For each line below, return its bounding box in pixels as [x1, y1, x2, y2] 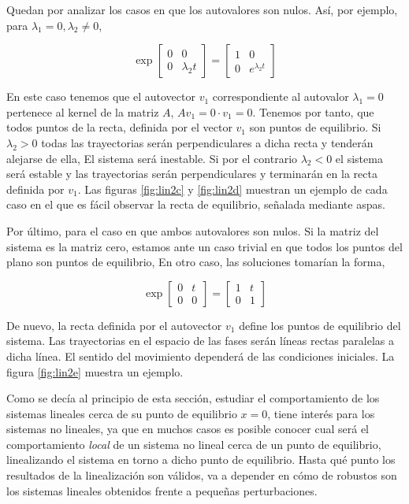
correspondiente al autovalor [212, 88, 349, 105]
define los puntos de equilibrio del [239, 317, 401, 333]
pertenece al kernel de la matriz [6, 103, 159, 120]
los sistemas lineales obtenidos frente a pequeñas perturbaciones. [6, 482, 318, 498]
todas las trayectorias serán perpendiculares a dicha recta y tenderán [41, 134, 374, 150]
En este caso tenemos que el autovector [6, 88, 195, 105]
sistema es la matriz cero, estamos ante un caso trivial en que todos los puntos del [6, 238, 403, 254]
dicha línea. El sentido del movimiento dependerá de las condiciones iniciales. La [6, 347, 395, 364]
